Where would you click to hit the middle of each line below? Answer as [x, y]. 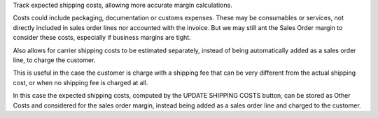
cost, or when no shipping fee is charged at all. [80, 82]
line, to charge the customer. [54, 60]
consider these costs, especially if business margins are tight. [102, 38]
